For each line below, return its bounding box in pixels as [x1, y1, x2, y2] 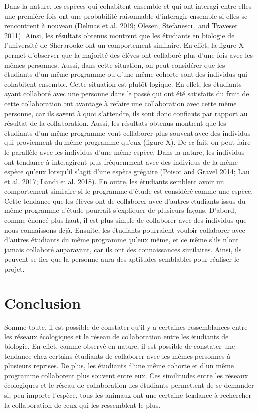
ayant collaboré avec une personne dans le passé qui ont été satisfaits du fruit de [4, 88, 249, 99]
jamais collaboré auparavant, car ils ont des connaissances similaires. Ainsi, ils [4, 244, 242, 254]
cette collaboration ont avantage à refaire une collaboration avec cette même [4, 98, 237, 108]
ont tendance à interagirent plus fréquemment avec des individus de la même [4, 156, 238, 167]
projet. [4, 264, 25, 274]
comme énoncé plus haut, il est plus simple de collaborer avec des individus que [4, 215, 247, 225]
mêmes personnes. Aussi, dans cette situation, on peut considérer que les [4, 59, 225, 69]
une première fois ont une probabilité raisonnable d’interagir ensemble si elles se [4, 10, 248, 21]
